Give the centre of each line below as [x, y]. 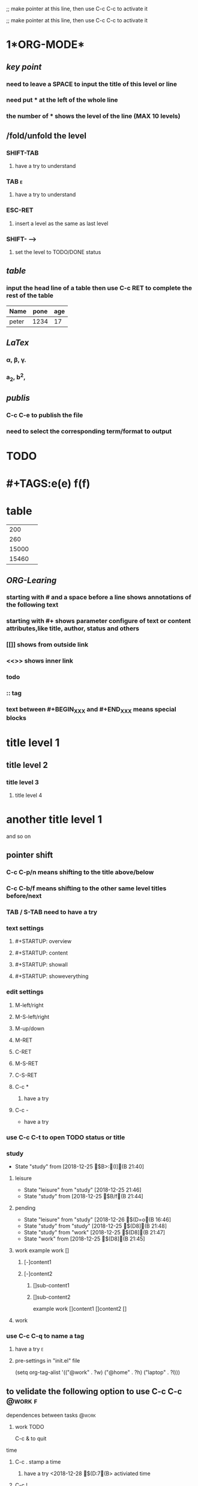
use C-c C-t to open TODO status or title [66, 1137]
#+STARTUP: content [41, 953]
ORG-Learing [31, 580]
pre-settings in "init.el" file [47, 1361]
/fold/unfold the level [46, 136]
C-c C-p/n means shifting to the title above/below [80, 872]
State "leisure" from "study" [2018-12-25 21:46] [83, 1190]
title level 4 [28, 795]
